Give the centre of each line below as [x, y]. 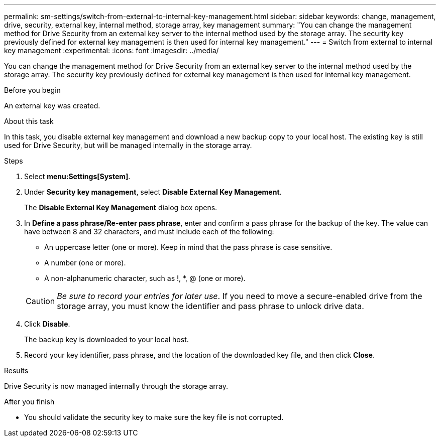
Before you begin [32, 90]
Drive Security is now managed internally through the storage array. [116, 386]
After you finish [29, 402]
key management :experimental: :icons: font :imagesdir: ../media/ [112, 50]
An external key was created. [52, 106]
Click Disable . [47, 324]
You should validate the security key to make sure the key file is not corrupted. [154, 417]
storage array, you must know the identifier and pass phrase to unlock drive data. [210, 306]
